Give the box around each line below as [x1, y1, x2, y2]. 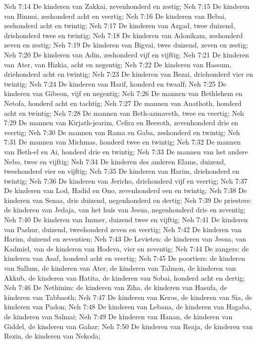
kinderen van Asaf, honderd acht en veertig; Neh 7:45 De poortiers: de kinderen [4, 253, 246, 263]
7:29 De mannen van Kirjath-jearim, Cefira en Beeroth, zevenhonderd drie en [4, 117, 239, 128]
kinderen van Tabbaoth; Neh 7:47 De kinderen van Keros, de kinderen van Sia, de [4, 292, 252, 302]
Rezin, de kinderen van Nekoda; [4, 331, 101, 341]
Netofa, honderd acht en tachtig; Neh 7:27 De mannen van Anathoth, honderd [4, 98, 242, 108]
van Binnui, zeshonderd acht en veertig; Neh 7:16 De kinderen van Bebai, [4, 10, 226, 21]
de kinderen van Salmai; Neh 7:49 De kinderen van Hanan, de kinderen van [4, 311, 233, 321]
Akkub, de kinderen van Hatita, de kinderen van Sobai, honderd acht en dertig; [4, 272, 245, 283]
